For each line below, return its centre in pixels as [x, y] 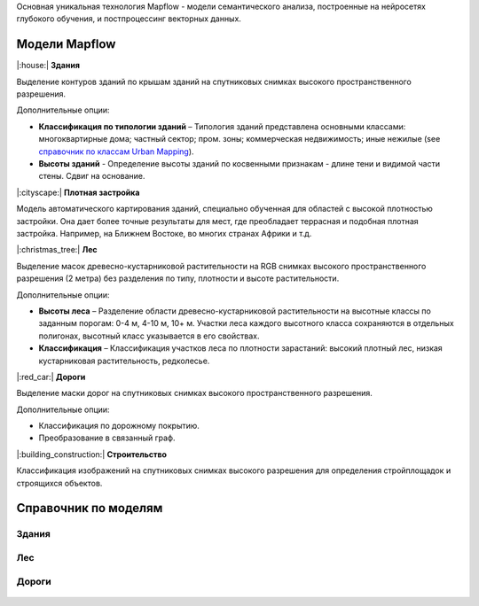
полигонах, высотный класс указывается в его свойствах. [149, 336]
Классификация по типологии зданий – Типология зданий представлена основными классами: [222, 126]
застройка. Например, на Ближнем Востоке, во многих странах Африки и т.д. [164, 233]
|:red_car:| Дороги [51, 377]
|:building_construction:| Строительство [92, 454]
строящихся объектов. [59, 483]
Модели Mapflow [66, 44]
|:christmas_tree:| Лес [57, 250]
